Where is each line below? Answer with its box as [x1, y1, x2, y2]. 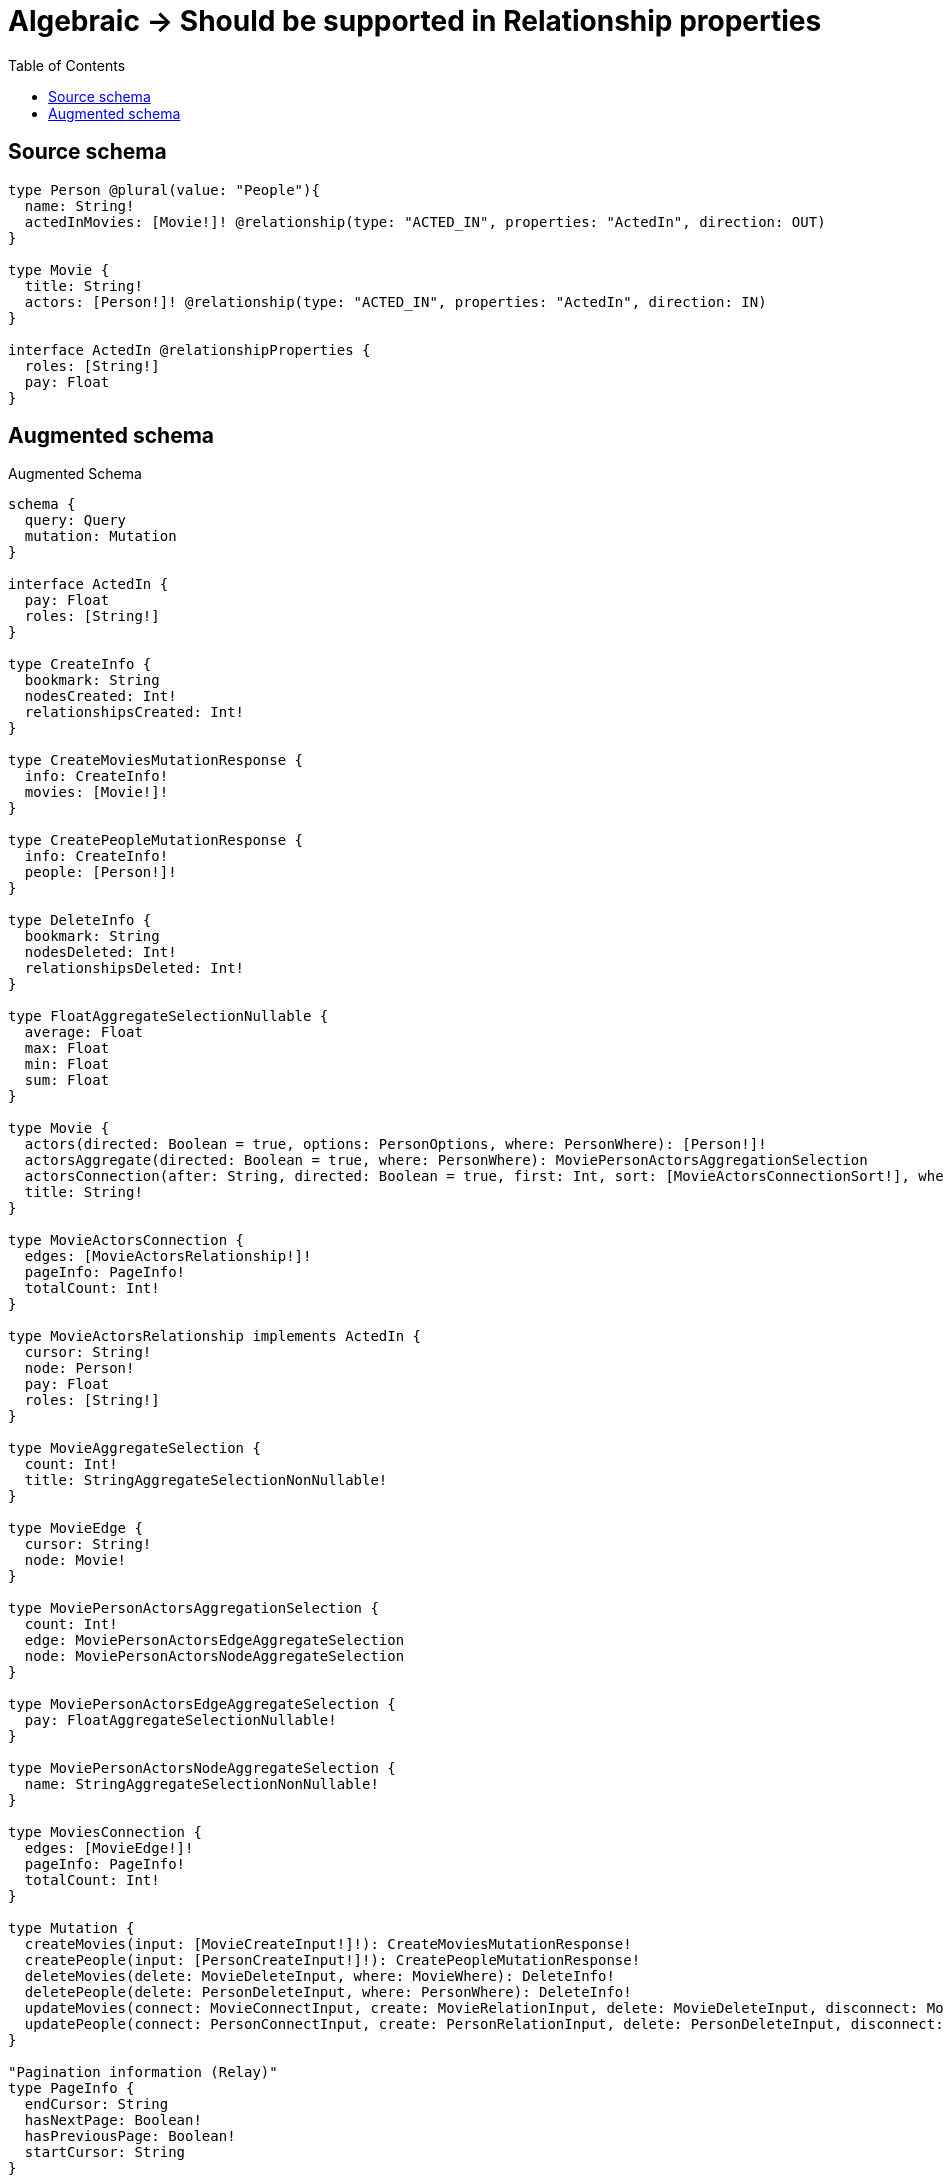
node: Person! [24, 1360, 135, 1377]
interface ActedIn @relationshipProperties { [8, 341, 371, 358]
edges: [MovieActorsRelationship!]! [24, 1248, 312, 1265]
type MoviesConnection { [8, 1824, 202, 1841]
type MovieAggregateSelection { [8, 1440, 261, 1457]
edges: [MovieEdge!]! [24, 1840, 194, 1857]
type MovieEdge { [8, 1520, 143, 1537]
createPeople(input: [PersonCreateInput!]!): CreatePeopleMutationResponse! [24, 1952, 641, 1969]
